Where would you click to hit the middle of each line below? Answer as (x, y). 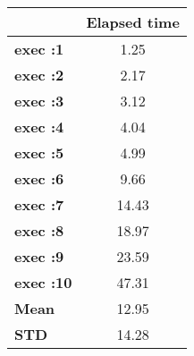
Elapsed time (133, 22)
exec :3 (39, 101)
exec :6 (39, 178)
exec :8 (39, 230)
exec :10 (43, 282)
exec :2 (39, 75)
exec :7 (39, 204)
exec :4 (39, 127)
